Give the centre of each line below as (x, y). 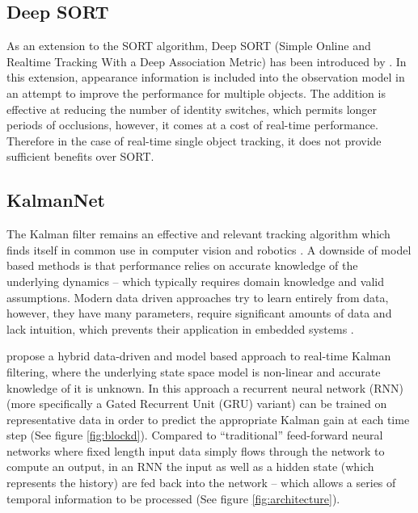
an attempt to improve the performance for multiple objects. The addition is (196, 93)
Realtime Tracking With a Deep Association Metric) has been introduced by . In (207, 61)
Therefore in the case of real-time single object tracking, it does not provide (194, 140)
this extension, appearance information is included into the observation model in (206, 77)
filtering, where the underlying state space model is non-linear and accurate (194, 371)
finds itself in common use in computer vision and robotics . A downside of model (209, 249)
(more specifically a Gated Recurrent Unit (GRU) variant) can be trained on (197, 404)
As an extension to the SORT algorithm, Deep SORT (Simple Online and (189, 46)
